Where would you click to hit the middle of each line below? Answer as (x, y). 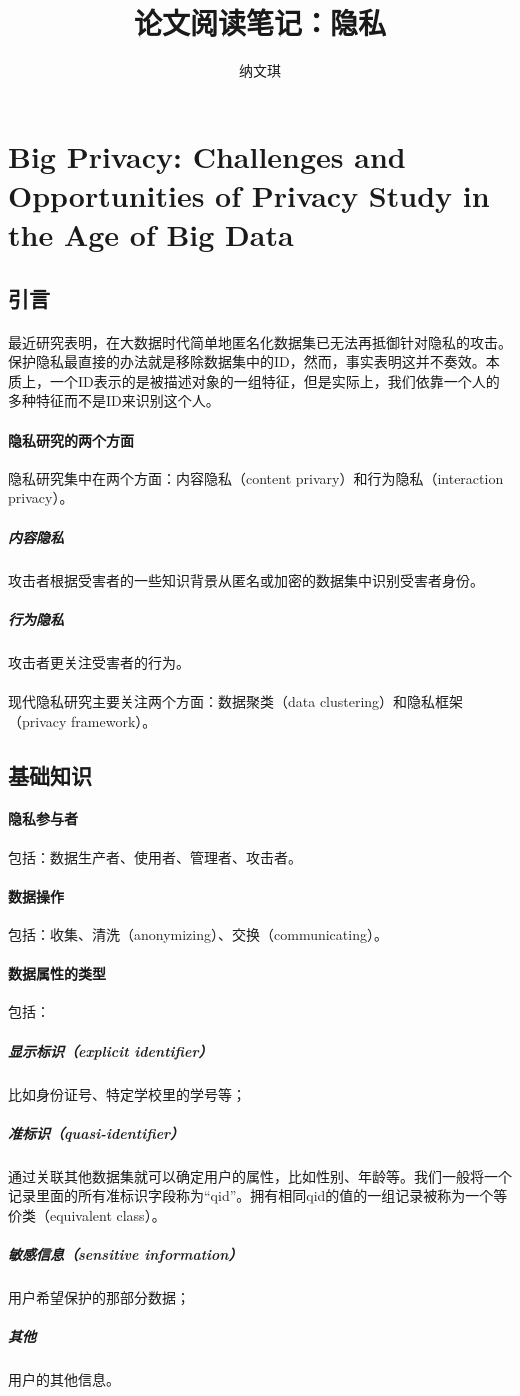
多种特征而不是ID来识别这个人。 (114, 400)
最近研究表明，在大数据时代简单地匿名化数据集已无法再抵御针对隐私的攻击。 (260, 341)
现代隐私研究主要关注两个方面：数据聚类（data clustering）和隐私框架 (236, 700)
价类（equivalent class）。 (87, 1214)
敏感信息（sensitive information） (125, 1254)
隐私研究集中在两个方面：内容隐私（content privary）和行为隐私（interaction (256, 477)
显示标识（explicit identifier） (110, 1050)
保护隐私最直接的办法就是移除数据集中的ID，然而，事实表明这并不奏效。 (247, 361)
